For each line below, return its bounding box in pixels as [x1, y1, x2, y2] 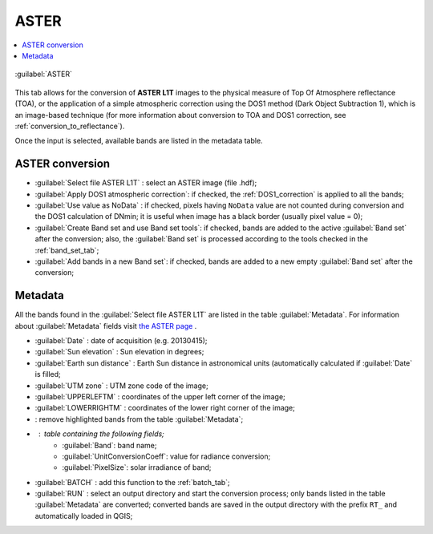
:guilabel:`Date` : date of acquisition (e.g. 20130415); [34, 336, 208, 345]
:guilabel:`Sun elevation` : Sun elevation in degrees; [34, 347, 204, 357]
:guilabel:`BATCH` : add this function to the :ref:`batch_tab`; [34, 477, 230, 487]
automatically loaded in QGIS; [34, 511, 133, 520]
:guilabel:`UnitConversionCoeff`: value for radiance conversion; [62, 451, 271, 461]
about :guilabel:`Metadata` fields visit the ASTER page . [14, 321, 197, 330]
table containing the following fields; [44, 429, 164, 439]
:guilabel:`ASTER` [14, 69, 72, 79]
